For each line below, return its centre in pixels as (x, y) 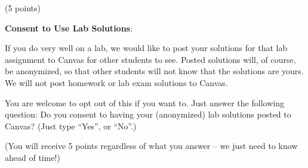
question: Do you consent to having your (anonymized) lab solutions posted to (148, 114)
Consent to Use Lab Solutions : (69, 28)
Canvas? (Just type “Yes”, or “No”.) (71, 126)
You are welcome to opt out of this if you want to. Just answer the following (144, 102)
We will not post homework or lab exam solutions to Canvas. (116, 82)
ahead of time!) (33, 157)
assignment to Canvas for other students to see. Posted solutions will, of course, (150, 59)
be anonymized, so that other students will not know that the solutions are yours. (154, 71)
